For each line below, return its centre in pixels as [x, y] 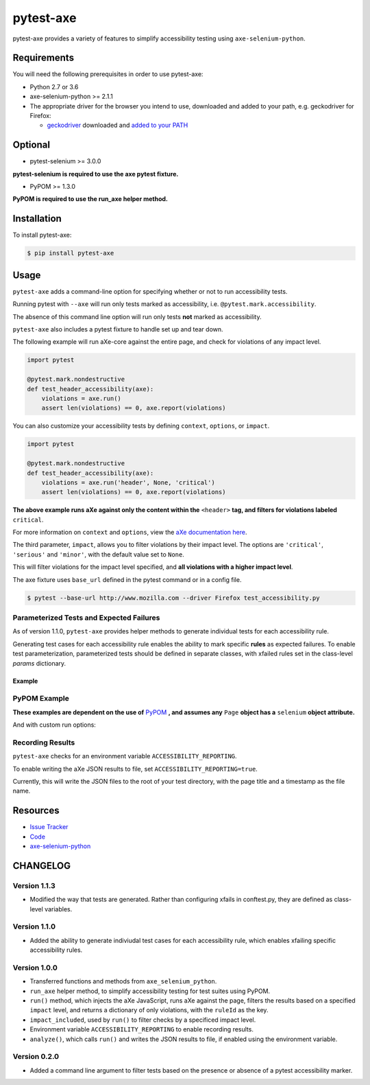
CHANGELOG [42, 866]
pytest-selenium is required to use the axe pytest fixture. [96, 174]
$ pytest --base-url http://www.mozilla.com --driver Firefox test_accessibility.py [173, 598]
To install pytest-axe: [42, 235]
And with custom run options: [54, 725]
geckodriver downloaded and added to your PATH [118, 125]
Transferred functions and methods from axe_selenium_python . [123, 981]
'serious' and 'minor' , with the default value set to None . [99, 554]
